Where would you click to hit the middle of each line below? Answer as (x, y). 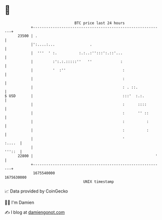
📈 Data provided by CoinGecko (36, 191)
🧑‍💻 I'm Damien (20, 202)
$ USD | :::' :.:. (75, 96)
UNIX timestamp (99, 182)
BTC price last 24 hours (100, 23)
